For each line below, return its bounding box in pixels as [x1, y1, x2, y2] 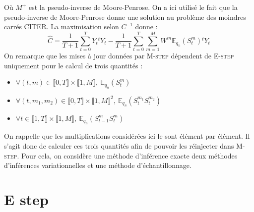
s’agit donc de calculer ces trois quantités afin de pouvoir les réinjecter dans [4, 140, 234, 151]
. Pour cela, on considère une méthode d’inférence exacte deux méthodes [17, 150, 238, 160]
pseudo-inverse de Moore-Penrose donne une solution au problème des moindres [4, 11, 246, 22]
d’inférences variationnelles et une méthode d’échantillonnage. [4, 160, 191, 170]
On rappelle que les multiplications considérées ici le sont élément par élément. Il [4, 131, 250, 141]
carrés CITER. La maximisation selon [4, 21, 119, 32]
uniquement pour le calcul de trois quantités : [4, 60, 143, 70]
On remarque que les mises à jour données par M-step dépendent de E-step [4, 50, 234, 60]
